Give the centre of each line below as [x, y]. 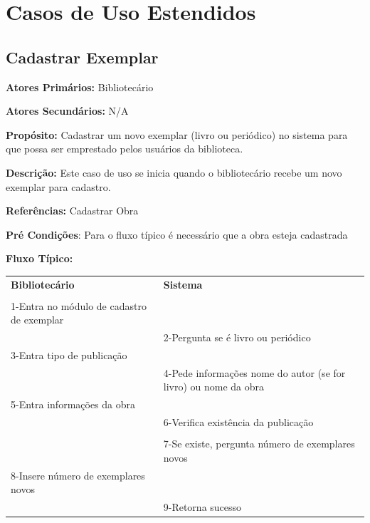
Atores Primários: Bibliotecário [80, 87]
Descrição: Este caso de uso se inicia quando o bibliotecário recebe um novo [174, 172]
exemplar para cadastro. [58, 186]
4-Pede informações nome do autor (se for [254, 372]
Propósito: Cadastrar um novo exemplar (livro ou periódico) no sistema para [177, 134]
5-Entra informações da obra [73, 404]
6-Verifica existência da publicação [238, 422]
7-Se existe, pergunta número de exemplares [259, 444]
